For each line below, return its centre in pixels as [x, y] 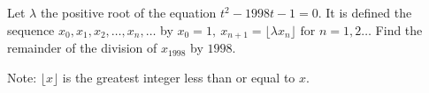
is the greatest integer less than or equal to [179, 77]
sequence [31, 29]
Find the [399, 29]
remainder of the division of [82, 48]
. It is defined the [365, 12]
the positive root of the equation [128, 12]
